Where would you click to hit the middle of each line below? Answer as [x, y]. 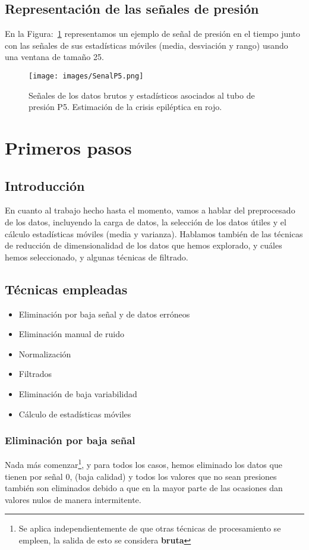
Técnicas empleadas [66, 289]
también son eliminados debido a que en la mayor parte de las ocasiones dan [144, 488]
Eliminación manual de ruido [72, 334]
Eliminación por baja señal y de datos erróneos [104, 314]
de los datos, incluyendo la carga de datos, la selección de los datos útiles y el [146, 222]
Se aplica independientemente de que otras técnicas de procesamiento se [150, 528]
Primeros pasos [68, 148]
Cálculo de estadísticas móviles [75, 414]
